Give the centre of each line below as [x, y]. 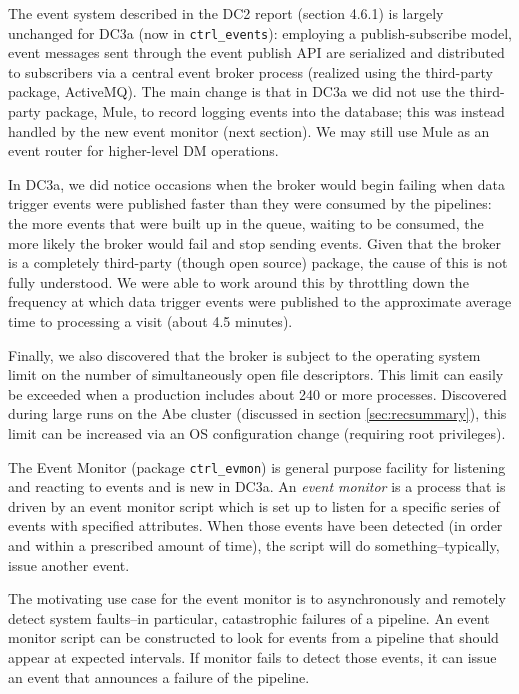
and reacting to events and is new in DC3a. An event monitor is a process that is [257, 486]
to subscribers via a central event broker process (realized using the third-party [250, 71]
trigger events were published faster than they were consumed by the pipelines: [250, 203]
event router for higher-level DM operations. [143, 150]
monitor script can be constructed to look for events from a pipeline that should [253, 637]
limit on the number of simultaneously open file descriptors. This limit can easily [256, 374]
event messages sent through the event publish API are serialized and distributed [256, 52]
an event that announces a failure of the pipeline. [159, 676]
